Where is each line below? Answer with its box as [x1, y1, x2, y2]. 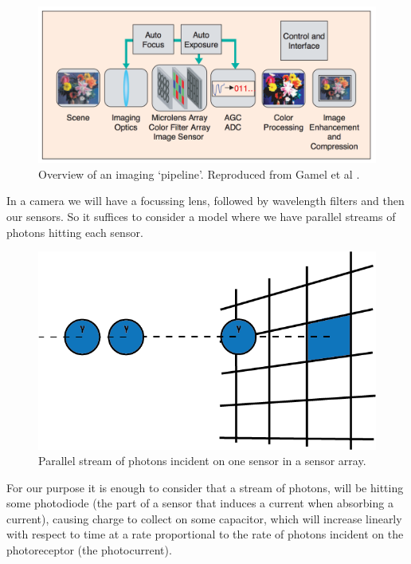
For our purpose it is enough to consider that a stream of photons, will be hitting [6, 479, 404, 495]
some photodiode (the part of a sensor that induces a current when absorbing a [6, 495, 393, 511]
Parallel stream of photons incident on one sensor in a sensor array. [38, 452, 366, 469]
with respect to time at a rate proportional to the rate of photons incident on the [6, 526, 404, 542]
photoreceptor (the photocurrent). [6, 542, 172, 558]
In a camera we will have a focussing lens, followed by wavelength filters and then [6, 192, 405, 209]
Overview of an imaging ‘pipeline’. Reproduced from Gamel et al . [38, 165, 360, 182]
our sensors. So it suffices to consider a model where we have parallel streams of [6, 208, 396, 225]
